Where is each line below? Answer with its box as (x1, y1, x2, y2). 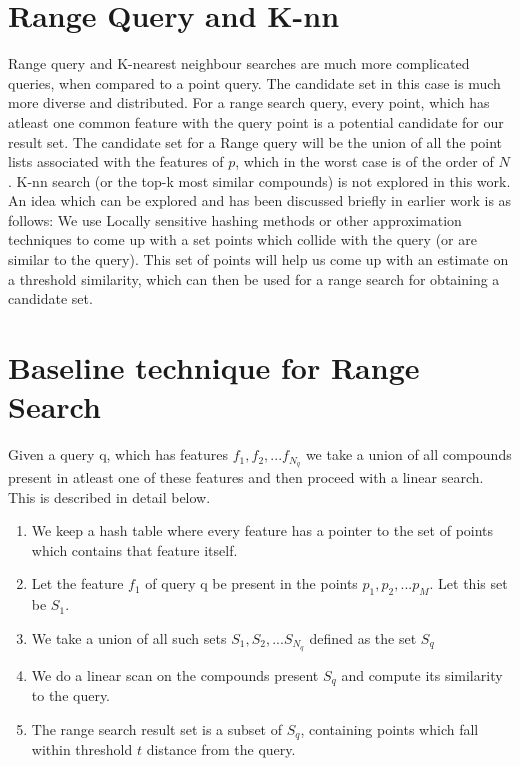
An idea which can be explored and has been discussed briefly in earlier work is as (8, 190, 512, 211)
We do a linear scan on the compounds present (31, 664, 319, 685)
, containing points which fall (300, 718, 479, 739)
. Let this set (429, 573, 508, 594)
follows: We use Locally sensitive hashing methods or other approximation (8, 209, 462, 230)
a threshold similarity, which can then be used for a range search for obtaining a (8, 268, 500, 289)
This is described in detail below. (8, 486, 211, 507)
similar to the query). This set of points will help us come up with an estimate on (8, 249, 509, 270)
